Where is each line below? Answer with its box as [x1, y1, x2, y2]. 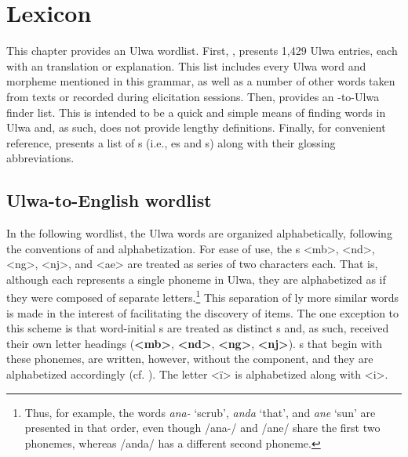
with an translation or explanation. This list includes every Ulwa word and [6, 57, 366, 74]
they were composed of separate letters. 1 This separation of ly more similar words [6, 287, 399, 306]
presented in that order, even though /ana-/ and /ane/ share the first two [24, 419, 381, 436]
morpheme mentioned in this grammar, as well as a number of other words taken [6, 73, 395, 89]
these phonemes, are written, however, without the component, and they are [6, 350, 373, 367]
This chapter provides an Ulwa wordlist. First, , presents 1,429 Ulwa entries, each [6, 42, 398, 59]
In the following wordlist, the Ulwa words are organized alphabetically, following [6, 225, 392, 241]
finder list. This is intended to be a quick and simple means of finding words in [6, 103, 386, 120]
